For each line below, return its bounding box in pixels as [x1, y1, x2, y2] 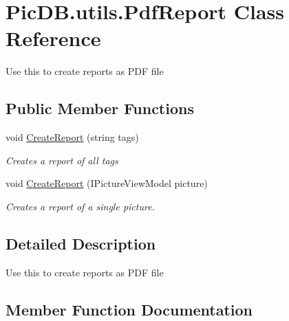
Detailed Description [6, 232, 156, 254]
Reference [6, 24, 101, 52]
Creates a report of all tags [6, 153, 118, 167]
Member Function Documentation [6, 298, 253, 320]
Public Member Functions [6, 98, 194, 119]
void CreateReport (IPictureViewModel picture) [6, 176, 208, 190]
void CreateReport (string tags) [6, 130, 139, 144]
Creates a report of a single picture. [6, 199, 155, 213]
